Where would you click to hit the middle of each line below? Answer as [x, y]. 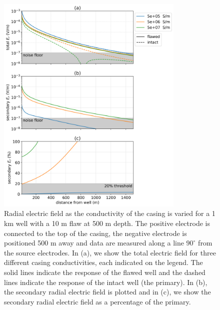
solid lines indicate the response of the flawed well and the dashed [105, 272]
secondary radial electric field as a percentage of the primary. [97, 301]
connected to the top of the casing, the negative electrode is [95, 233]
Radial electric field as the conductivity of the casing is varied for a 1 [110, 213]
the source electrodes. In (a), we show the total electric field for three [110, 252]
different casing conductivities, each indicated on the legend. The [103, 262]
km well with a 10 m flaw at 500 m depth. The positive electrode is [107, 223]
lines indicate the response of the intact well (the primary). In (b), [106, 282]
